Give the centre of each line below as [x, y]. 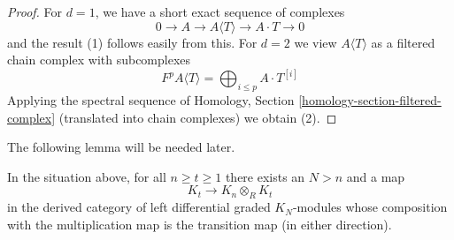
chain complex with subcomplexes [99, 60]
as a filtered [403, 42]
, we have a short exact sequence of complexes [220, 11]
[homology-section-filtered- [370, 100]
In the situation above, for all [87, 176]
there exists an [265, 176]
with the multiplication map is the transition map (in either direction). [200, 224]
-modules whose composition [370, 207]
